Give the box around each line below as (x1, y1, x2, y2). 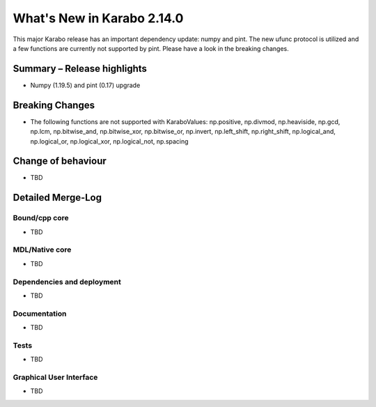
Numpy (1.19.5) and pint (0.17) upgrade (30, 81, 141, 89)
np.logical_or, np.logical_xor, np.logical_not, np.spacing (30, 137, 189, 146)
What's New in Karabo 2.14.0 (13, 10, 184, 26)
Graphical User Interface (13, 372, 98, 382)
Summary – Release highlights (13, 63, 148, 75)
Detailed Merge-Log (13, 192, 102, 203)
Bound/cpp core (13, 213, 69, 223)
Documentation (13, 309, 67, 318)
